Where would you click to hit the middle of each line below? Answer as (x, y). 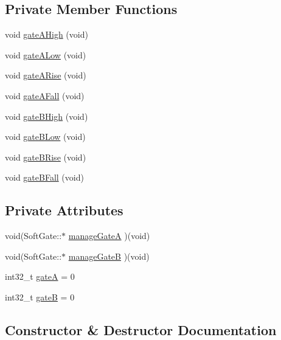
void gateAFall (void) (45, 95)
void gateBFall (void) (44, 177)
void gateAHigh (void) (47, 34)
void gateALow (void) (46, 54)
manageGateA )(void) (109, 236)
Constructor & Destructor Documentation (141, 329)
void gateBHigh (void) (47, 116)
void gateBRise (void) (46, 157)
